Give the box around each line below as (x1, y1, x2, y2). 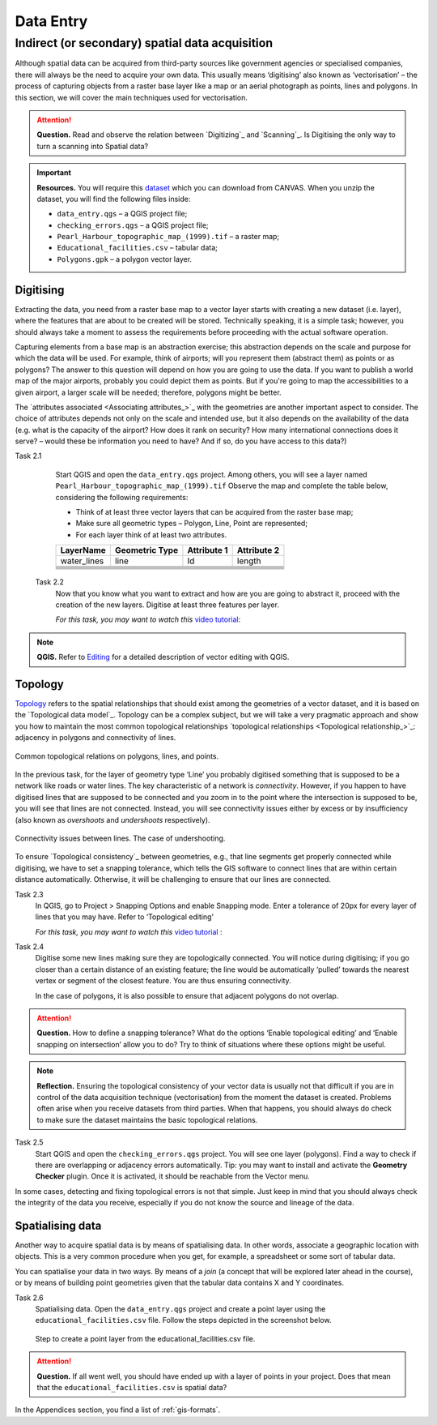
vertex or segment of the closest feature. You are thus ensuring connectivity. (35, 976, 291, 986)
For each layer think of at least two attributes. (75, 529, 227, 539)
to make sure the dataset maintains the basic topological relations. (36, 1115, 258, 1124)
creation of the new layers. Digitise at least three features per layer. (55, 600, 279, 610)
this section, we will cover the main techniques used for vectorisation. (15, 92, 248, 102)
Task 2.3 (15, 889, 44, 899)
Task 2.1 (15, 451, 42, 461)
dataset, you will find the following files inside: (36, 194, 191, 203)
